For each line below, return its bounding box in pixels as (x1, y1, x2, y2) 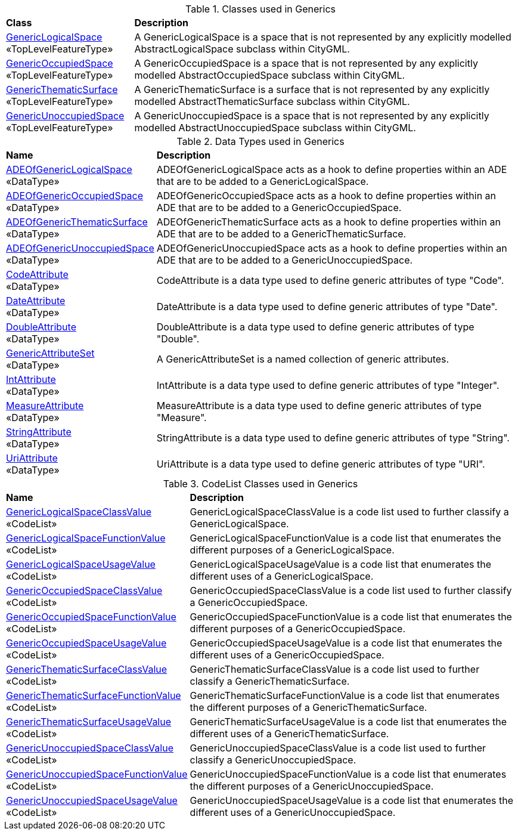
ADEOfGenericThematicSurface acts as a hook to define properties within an (156, 216, 501, 228)
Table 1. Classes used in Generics (185, 3, 336, 15)
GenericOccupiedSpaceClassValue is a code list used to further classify (190, 584, 512, 596)
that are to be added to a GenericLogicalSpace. (156, 175, 369, 187)
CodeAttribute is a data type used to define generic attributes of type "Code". (156, 274, 504, 286)
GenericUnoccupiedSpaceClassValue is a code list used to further (190, 742, 486, 754)
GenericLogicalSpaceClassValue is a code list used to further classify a (190, 506, 509, 518)
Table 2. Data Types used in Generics (176, 135, 345, 147)
